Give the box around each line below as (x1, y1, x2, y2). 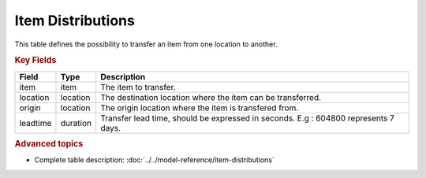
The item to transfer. (99, 81, 177, 92)
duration (60, 117, 92, 128)
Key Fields (14, 55, 57, 66)
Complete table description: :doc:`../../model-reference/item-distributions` (34, 155, 275, 165)
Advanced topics (14, 138, 84, 149)
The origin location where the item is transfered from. (99, 102, 299, 113)
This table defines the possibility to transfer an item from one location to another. (14, 39, 278, 49)
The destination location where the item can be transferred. (99, 91, 322, 102)
